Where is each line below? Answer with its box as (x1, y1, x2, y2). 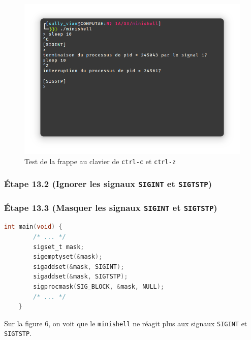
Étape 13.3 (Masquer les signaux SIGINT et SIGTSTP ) (4, 201, 217, 213)
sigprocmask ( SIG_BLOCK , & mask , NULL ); (33, 283, 165, 291)
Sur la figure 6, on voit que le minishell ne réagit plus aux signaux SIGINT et (4, 318, 247, 328)
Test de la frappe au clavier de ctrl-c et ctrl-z (24, 156, 176, 166)
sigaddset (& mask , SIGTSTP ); (33, 273, 128, 281)
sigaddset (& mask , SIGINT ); (33, 263, 124, 270)
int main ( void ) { (4, 223, 62, 231)
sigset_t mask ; (33, 243, 84, 251)
